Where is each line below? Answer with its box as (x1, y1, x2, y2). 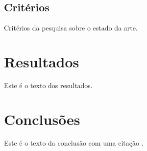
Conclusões (4, 109, 80, 129)
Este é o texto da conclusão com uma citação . (4, 137, 144, 148)
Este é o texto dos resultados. (4, 80, 93, 90)
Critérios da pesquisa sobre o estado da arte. (4, 23, 138, 33)
